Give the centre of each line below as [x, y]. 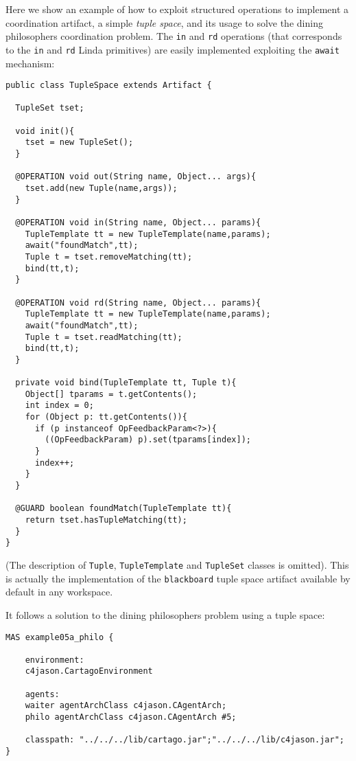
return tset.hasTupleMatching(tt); [106, 520]
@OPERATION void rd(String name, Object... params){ [138, 303]
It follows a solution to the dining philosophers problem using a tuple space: [165, 614]
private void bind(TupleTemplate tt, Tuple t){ [126, 383]
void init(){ [45, 131]
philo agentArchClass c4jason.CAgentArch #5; [131, 717]
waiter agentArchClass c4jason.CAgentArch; [126, 706]
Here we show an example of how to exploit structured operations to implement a [177, 9]
